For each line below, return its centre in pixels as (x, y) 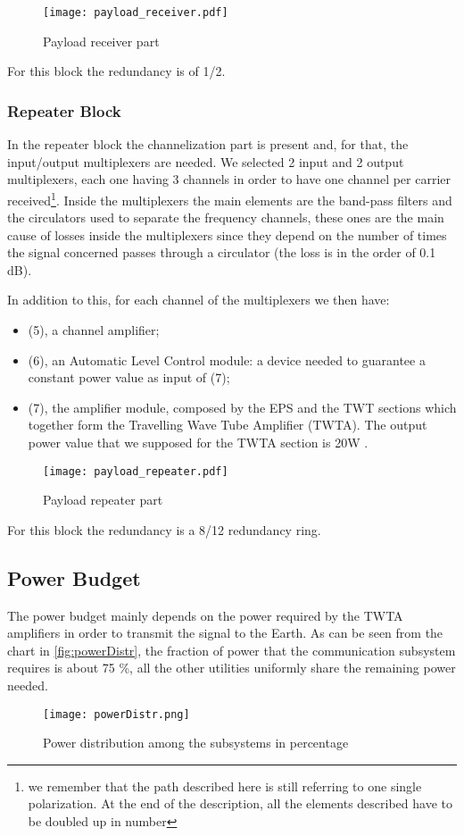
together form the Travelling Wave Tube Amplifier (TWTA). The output (228, 425)
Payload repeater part (103, 500)
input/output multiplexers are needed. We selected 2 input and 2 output (206, 161)
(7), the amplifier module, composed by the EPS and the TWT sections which (242, 407)
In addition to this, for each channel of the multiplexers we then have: (199, 300)
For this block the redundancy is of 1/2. (116, 71)
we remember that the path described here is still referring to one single (225, 786)
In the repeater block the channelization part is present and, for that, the (208, 144)
